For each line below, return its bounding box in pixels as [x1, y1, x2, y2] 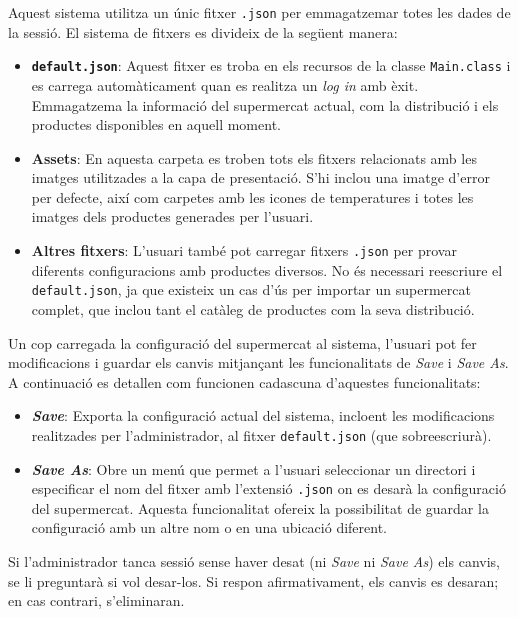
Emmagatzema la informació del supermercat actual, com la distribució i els [31, 94, 499, 115]
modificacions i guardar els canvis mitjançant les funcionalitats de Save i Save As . [8, 352, 509, 373]
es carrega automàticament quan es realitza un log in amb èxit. [31, 74, 419, 95]
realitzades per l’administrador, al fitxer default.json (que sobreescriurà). [31, 424, 492, 445]
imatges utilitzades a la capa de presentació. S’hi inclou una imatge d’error [31, 167, 490, 188]
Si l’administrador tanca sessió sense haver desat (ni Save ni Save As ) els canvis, [8, 551, 500, 572]
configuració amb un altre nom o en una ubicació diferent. [31, 517, 387, 538]
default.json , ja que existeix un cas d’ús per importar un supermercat [31, 279, 471, 300]
